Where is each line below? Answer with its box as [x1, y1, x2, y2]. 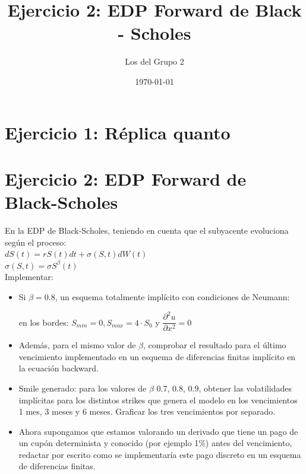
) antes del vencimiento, [205, 437, 292, 449]
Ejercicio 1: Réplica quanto [5, 120, 231, 144]
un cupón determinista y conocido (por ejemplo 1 [18, 437, 199, 449]
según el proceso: [5, 236, 67, 248]
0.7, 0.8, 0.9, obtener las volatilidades [156, 381, 292, 394]
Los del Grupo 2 [125, 55, 184, 68]
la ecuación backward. [18, 362, 99, 374]
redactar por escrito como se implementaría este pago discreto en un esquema [18, 448, 301, 460]
